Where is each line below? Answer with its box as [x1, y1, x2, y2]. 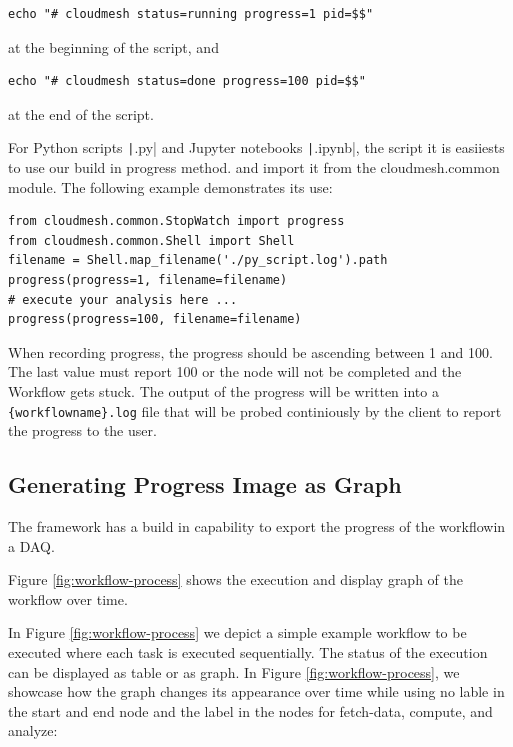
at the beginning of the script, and [8, 36, 219, 57]
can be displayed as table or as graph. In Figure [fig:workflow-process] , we [8, 661, 460, 682]
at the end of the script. [8, 103, 154, 124]
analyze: [8, 720, 58, 741]
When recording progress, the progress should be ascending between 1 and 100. [8, 341, 493, 362]
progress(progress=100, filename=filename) [8, 312, 302, 327]
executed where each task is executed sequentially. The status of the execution [8, 641, 488, 662]
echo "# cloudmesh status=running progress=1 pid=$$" [8, 7, 374, 21]
